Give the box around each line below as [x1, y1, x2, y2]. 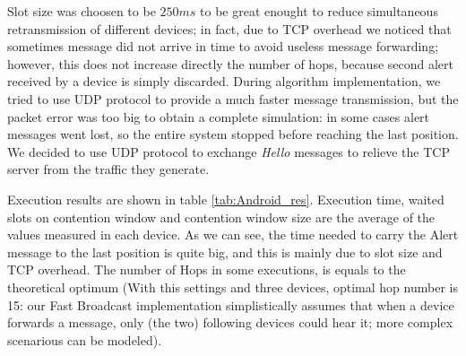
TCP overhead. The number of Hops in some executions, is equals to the [7, 260, 406, 279]
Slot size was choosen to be [7, 2, 156, 20]
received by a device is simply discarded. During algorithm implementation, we [7, 72, 441, 91]
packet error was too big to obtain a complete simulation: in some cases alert [7, 107, 430, 126]
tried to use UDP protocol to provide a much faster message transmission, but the [7, 89, 459, 108]
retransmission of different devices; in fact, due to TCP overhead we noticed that [7, 19, 452, 38]
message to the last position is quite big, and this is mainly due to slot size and [7, 242, 443, 261]
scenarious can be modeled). [7, 330, 162, 349]
